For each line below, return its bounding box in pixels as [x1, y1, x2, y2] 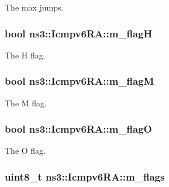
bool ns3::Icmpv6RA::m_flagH [5, 26, 153, 40]
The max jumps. [5, 1, 64, 13]
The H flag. [5, 49, 46, 61]
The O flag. [5, 144, 46, 157]
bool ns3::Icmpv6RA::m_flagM [5, 74, 154, 88]
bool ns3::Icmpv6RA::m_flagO [5, 122, 152, 136]
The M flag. [5, 96, 47, 109]
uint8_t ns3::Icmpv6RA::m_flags [5, 169, 165, 183]
